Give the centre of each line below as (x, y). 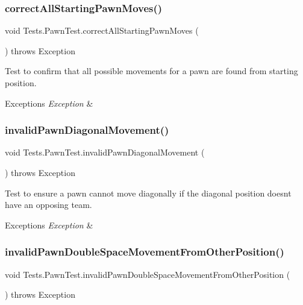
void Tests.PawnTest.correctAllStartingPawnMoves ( (102, 30)
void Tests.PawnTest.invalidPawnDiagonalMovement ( (105, 152)
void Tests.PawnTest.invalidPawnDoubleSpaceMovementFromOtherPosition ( (148, 274)
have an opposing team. (48, 205)
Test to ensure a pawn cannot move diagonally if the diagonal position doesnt (148, 193)
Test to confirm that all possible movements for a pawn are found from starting (151, 71)
